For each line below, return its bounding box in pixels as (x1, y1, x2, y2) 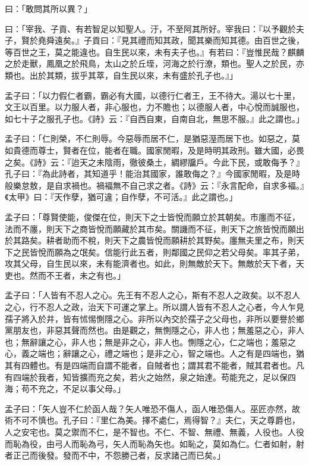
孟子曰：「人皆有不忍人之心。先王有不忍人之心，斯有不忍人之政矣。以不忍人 (5, 289, 300, 301)
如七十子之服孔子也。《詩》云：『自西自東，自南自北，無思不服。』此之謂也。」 (5, 112, 304, 124)
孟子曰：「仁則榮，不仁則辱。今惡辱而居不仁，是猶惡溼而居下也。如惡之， (5, 132, 292, 145)
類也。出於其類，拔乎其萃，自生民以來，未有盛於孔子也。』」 (5, 68, 238, 81)
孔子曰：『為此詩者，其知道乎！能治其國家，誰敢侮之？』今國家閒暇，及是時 (5, 167, 300, 180)
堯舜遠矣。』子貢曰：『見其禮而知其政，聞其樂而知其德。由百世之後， (37, 34, 304, 46)
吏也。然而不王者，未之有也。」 (5, 269, 125, 281)
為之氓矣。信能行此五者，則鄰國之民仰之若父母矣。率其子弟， (62, 245, 304, 258)
